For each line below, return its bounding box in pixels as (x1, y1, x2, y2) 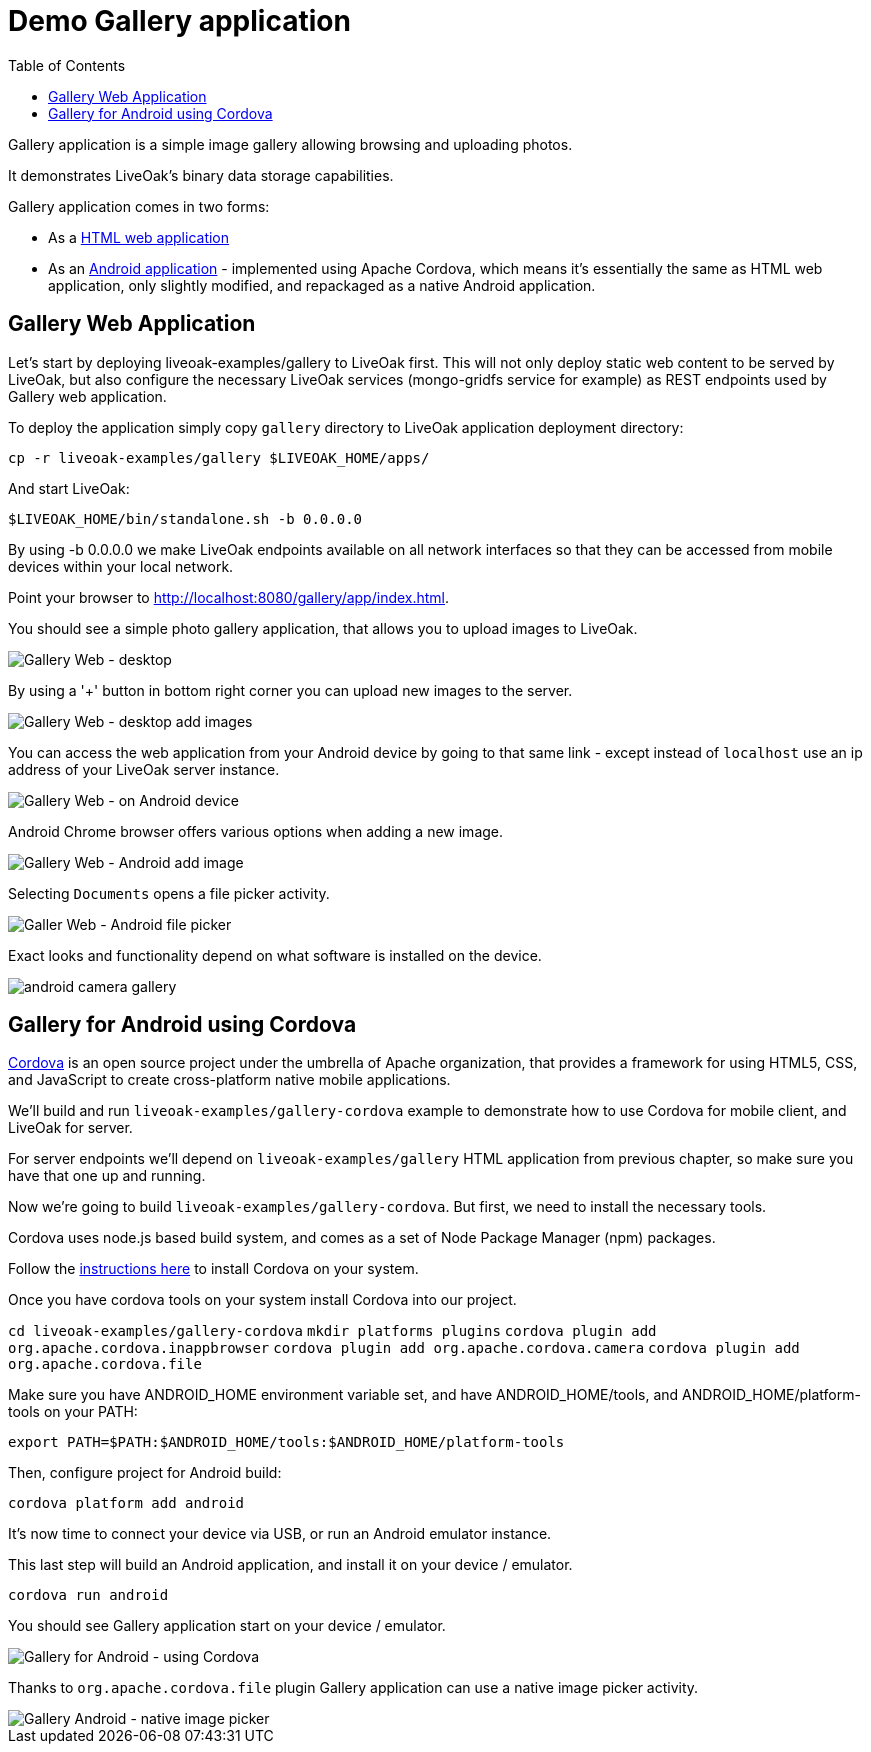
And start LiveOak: (8, 479, 130, 497)
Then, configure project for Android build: (8, 1464, 282, 1482)
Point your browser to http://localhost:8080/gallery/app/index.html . (8, 588, 450, 606)
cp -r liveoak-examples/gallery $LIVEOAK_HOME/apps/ (8, 449, 430, 466)
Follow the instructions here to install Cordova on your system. (8, 1260, 419, 1278)
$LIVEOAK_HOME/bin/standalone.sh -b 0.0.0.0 (8, 510, 363, 527)
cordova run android (8, 1587, 169, 1604)
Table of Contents (8, 56, 126, 74)
